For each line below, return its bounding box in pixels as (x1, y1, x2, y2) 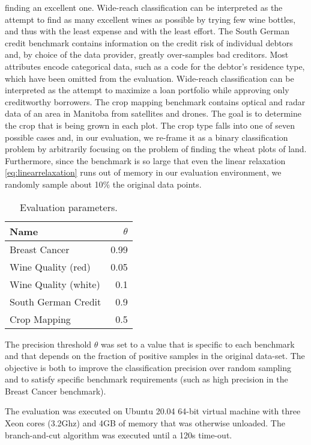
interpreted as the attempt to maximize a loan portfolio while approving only (5, 84, 289, 96)
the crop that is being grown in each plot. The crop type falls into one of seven (5, 118, 295, 131)
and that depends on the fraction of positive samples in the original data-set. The (5, 349, 305, 362)
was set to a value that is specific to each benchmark (101, 337, 295, 350)
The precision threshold (5, 337, 92, 350)
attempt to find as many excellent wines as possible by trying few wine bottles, (5, 13, 296, 25)
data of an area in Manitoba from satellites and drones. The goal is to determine (5, 107, 301, 120)
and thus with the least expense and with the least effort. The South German (5, 25, 290, 37)
